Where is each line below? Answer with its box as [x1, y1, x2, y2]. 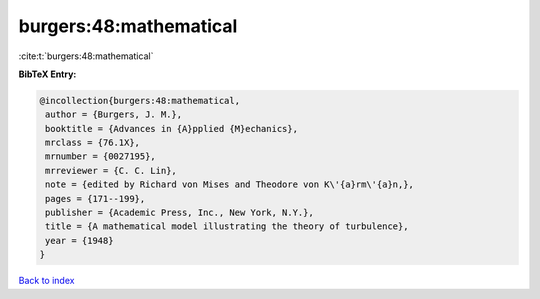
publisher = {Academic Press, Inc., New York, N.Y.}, [45, 207, 314, 219]
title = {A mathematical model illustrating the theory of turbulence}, [45, 221, 409, 232]
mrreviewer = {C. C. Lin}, [45, 165, 177, 176]
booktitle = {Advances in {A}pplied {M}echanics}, [45, 123, 299, 134]
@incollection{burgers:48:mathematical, [39, 95, 240, 106]
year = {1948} [45, 235, 114, 246]
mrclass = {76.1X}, [45, 137, 140, 149]
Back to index [18, 275, 75, 287]
